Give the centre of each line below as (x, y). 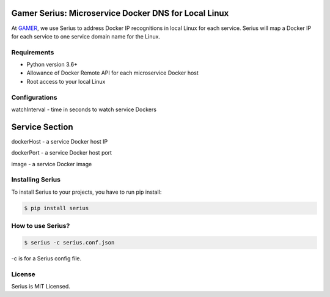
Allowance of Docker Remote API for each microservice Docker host (112, 73)
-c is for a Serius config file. (46, 258)
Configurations (34, 97)
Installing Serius (36, 180)
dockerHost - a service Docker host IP (60, 141)
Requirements (33, 52)
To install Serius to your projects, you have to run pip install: (86, 192)
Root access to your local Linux (66, 81)
